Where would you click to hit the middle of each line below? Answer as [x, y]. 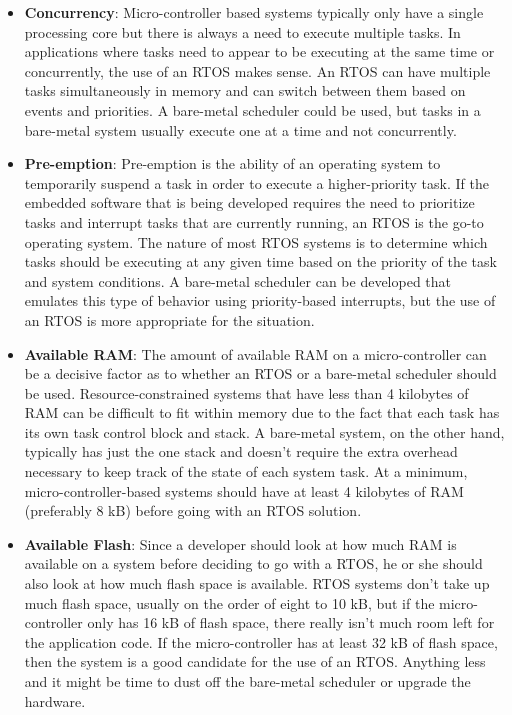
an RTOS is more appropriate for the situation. [169, 319]
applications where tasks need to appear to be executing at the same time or [259, 51]
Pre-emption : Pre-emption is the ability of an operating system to [232, 163]
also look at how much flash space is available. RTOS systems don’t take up [257, 583]
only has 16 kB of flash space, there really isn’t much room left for [291, 622]
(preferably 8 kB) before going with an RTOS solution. [193, 510]
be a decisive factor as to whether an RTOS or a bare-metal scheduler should [260, 373]
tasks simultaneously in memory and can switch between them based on [245, 90]
